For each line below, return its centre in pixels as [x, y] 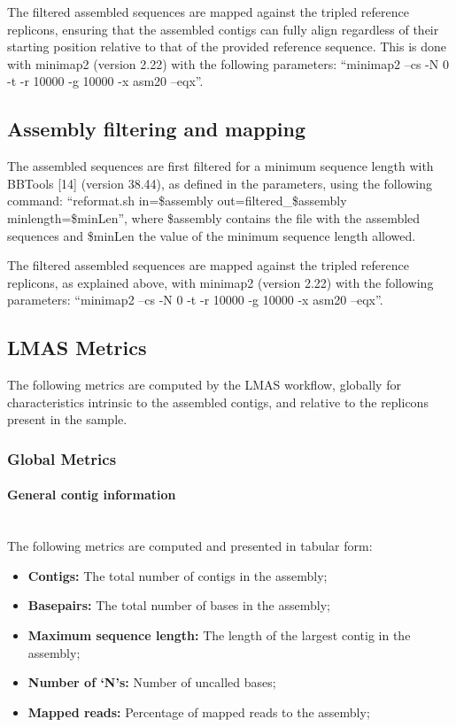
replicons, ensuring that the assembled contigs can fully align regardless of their [223, 29]
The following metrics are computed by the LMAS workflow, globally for [204, 385]
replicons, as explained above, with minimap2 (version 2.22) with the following [220, 282]
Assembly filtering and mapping [157, 129]
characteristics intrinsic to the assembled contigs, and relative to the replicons [218, 402]
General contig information [92, 495]
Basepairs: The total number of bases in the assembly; [179, 605]
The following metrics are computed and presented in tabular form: [190, 546]
